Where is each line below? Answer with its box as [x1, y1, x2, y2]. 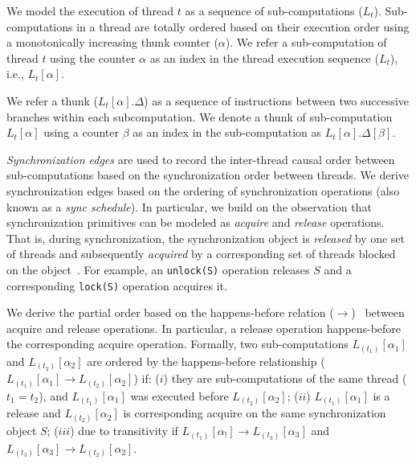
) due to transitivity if [70, 421, 178, 438]
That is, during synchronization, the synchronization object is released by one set [6, 229, 406, 246]
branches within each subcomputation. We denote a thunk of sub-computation [6, 108, 393, 125]
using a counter [43, 124, 120, 141]
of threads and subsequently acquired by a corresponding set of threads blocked [6, 245, 396, 262]
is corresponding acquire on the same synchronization [123, 404, 386, 421]
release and [6, 404, 61, 421]
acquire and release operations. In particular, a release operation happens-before [6, 319, 402, 336]
